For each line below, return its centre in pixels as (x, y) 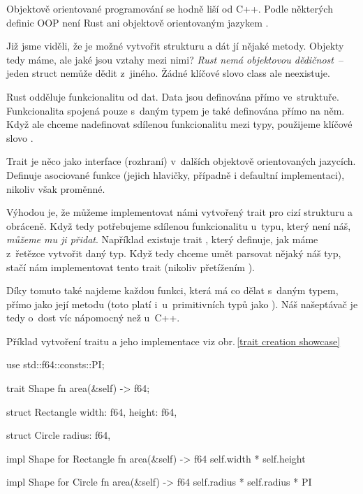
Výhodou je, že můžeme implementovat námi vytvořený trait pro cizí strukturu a (180, 212)
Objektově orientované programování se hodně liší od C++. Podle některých (170, 8)
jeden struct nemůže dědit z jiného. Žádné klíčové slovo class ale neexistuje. (168, 73)
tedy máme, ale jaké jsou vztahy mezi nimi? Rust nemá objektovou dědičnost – (175, 59)
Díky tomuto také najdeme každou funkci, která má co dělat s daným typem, (172, 290)
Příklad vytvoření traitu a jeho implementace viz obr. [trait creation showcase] (173, 341)
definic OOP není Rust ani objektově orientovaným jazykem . (138, 22)
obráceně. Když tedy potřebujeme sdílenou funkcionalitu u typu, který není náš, (179, 225)
